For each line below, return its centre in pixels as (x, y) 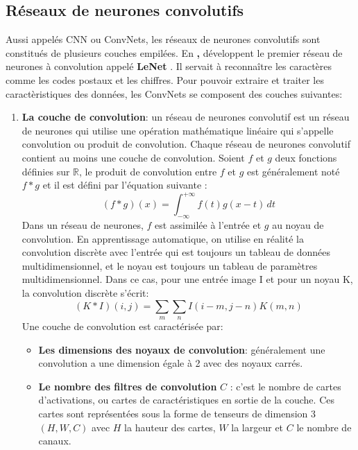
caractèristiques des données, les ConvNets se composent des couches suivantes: (174, 93)
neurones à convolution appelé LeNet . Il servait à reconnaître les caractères (169, 66)
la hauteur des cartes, (170, 427)
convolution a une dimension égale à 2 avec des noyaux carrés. (171, 363)
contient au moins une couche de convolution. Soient (133, 157)
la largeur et (257, 427)
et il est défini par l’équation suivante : (125, 185)
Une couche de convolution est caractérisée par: (122, 326)
